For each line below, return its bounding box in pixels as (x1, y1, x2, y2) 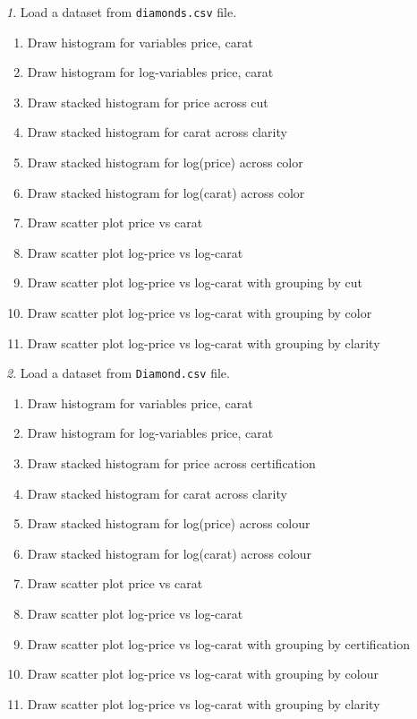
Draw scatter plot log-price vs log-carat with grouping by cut (27, 273, 363, 292)
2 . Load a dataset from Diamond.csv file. (6, 364, 230, 382)
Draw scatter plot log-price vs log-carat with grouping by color (27, 304, 372, 321)
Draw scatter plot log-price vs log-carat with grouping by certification (27, 634, 410, 653)
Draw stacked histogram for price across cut (27, 92, 268, 111)
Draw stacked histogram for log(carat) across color (27, 183, 305, 201)
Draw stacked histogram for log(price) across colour (27, 514, 311, 533)
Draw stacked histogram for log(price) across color (27, 153, 303, 172)
